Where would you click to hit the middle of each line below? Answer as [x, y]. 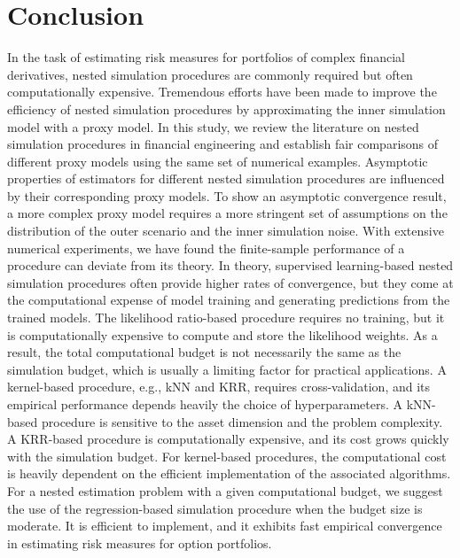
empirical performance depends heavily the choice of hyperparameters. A [205, 404]
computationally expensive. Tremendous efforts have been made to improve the [222, 92]
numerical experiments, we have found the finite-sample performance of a [206, 248]
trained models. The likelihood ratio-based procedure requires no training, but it [226, 318]
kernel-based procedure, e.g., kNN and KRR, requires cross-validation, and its [219, 387]
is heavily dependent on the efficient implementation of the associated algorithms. [229, 473]
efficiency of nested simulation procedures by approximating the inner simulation [226, 108]
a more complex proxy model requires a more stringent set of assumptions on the [227, 213]
